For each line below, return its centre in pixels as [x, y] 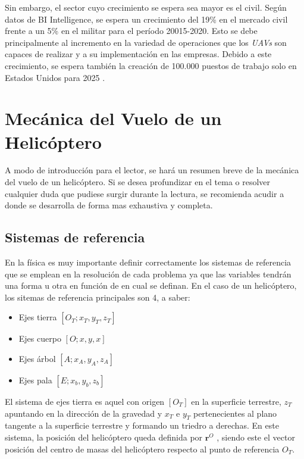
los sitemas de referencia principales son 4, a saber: [98, 297]
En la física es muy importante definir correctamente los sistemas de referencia [148, 262]
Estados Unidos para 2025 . [55, 77]
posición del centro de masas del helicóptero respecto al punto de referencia [142, 449]
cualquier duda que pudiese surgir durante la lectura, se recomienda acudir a [145, 193]
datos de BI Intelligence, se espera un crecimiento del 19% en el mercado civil [146, 19]
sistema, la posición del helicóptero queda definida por [104, 437]
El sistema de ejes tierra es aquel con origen [85, 402]
